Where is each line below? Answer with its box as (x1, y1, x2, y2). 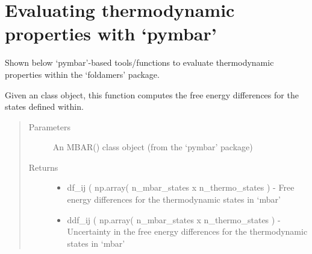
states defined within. (5, 100, 84, 113)
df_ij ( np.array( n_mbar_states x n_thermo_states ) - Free (67, 181, 295, 194)
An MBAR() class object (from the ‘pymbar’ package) (52, 141, 253, 153)
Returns (28, 160, 58, 173)
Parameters (28, 120, 70, 133)
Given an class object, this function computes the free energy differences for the (5, 88, 299, 101)
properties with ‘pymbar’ (5, 21, 217, 46)
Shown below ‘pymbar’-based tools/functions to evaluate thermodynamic (5, 56, 274, 69)
